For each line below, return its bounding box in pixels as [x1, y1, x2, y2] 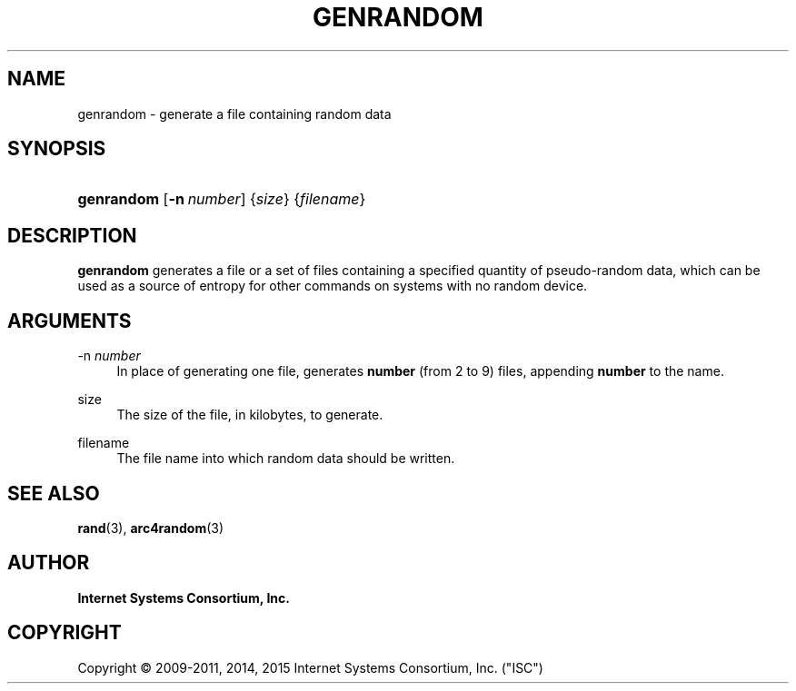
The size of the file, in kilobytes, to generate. [116, 407, 383, 423]
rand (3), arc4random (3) [77, 519, 224, 536]
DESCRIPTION [7, 223, 137, 247]
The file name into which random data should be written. [116, 450, 455, 467]
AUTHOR [7, 551, 90, 575]
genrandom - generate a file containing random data [77, 105, 392, 122]
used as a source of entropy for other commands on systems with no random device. [77, 278, 588, 294]
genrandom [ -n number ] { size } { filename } [77, 190, 366, 209]
